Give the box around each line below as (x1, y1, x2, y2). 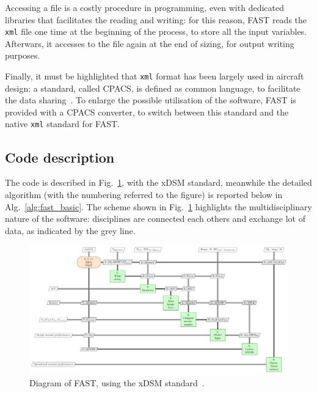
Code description (5, 147, 115, 166)
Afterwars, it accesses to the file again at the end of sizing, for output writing (5, 37, 294, 50)
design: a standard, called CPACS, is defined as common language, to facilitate (5, 81, 301, 94)
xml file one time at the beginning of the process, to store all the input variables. (5, 25, 307, 38)
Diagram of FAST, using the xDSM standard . (29, 376, 205, 389)
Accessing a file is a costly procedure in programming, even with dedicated (5, 1, 284, 13)
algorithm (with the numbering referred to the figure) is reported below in (5, 188, 283, 200)
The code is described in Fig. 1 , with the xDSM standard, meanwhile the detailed (5, 176, 312, 189)
